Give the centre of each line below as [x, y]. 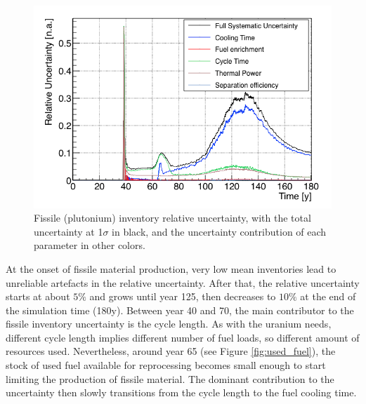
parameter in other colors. [90, 245]
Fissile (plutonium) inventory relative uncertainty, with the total [172, 218]
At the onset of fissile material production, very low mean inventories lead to [171, 268]
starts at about [38, 296]
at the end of [328, 296]
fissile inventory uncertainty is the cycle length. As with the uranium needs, [169, 324]
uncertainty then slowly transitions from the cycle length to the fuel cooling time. [181, 392]
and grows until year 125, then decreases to [183, 296]
